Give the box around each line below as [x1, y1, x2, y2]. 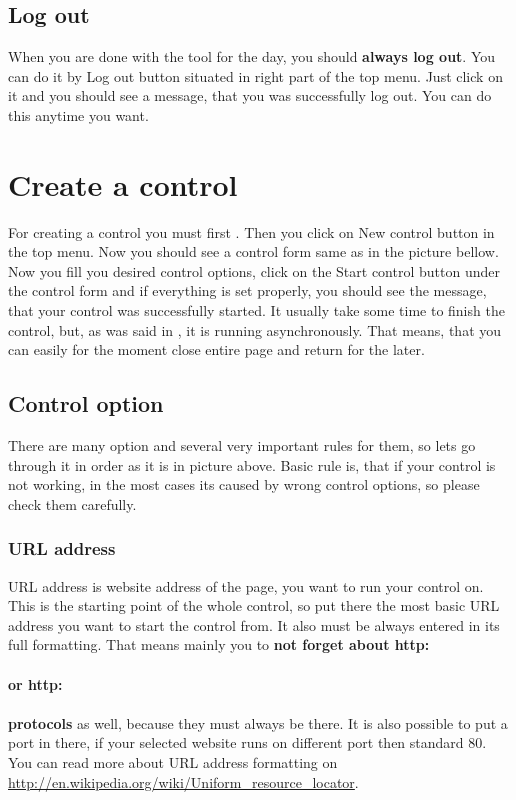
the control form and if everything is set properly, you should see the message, [8, 280, 487, 301]
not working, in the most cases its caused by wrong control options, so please [8, 474, 480, 495]
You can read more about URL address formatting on [8, 752, 338, 772]
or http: [8, 673, 63, 694]
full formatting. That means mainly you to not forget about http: [8, 634, 430, 655]
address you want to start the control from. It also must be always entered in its [8, 614, 500, 635]
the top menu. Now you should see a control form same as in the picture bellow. [8, 241, 499, 262]
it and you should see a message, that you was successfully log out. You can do [8, 85, 492, 106]
